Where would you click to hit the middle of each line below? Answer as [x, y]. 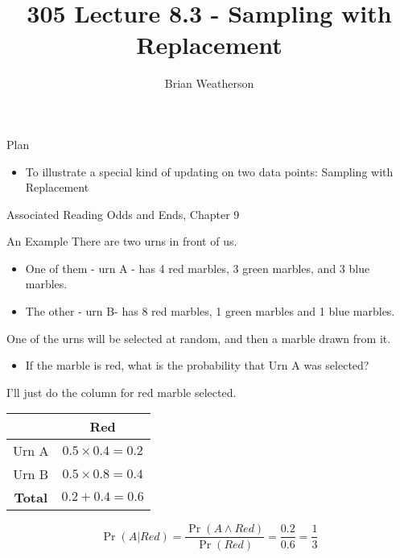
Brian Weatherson [209, 83]
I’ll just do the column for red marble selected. [122, 392]
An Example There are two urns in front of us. [122, 241]
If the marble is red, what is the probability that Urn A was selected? [197, 365]
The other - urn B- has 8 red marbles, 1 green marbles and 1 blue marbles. [210, 311]
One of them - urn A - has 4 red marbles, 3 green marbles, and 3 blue [198, 268]
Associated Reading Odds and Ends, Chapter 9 [123, 214]
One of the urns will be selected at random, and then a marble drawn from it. [199, 338]
